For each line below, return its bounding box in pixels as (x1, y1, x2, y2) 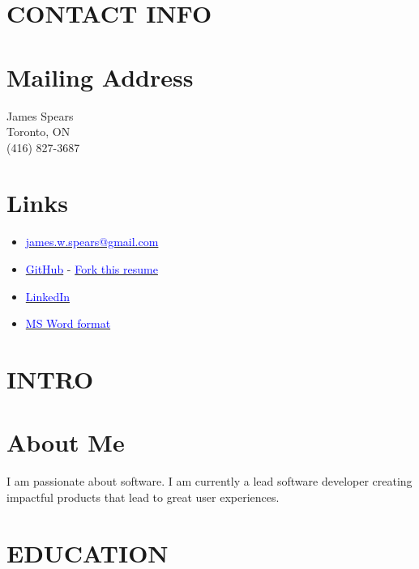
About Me (6, 426, 125, 459)
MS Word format (25, 315, 111, 332)
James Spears (6, 107, 74, 124)
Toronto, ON (6, 123, 71, 140)
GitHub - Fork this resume (25, 261, 158, 277)
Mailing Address (6, 60, 194, 93)
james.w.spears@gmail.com (25, 233, 159, 250)
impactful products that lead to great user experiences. (6, 488, 280, 505)
